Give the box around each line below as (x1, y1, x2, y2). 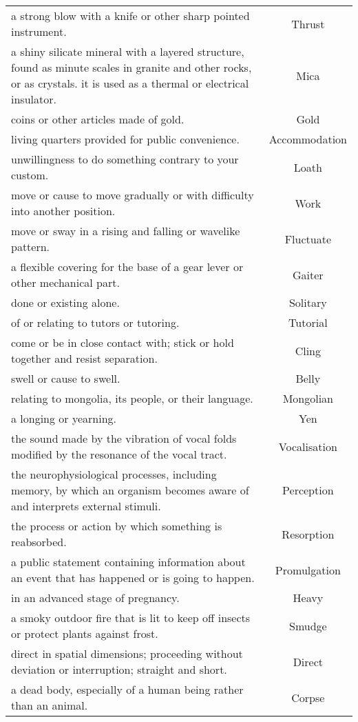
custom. (11, 167, 49, 183)
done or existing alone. (11, 294, 120, 310)
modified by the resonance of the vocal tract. (11, 446, 227, 462)
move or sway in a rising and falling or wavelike (11, 223, 240, 239)
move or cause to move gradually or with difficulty (11, 187, 254, 203)
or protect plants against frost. (11, 625, 158, 641)
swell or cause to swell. (11, 370, 120, 386)
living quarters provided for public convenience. (11, 131, 240, 147)
